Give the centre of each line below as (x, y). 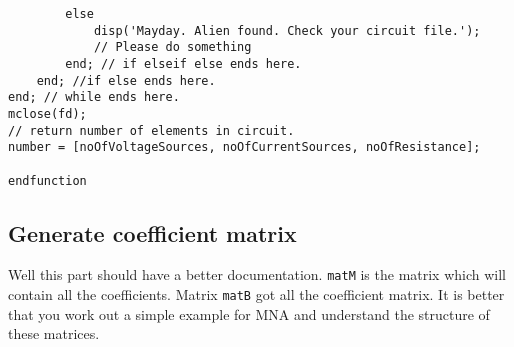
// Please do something (172, 47)
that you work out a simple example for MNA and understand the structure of (249, 313)
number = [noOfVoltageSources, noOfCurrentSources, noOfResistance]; (244, 147)
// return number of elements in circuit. (151, 130)
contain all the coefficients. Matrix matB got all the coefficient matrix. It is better (256, 294)
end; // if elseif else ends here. (183, 63)
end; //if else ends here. (126, 80)
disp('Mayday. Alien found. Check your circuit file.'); (287, 30)
